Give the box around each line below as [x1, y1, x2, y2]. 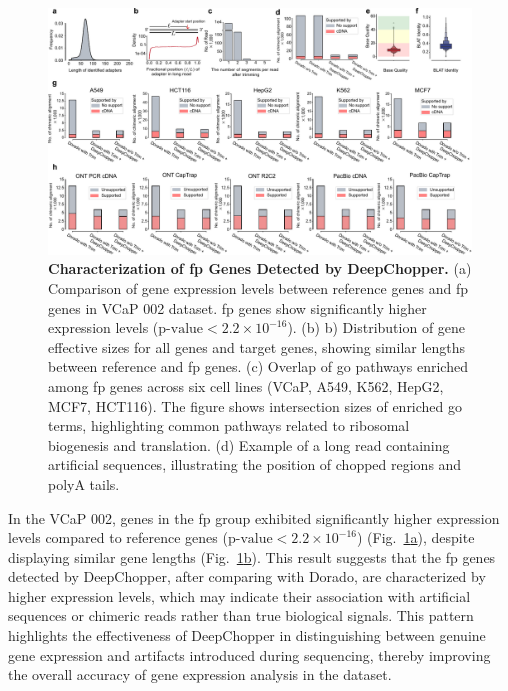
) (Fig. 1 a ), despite [357, 527, 475, 548]
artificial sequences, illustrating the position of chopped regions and [48, 454, 462, 475]
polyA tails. [48, 473, 120, 494]
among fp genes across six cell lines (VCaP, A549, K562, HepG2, [48, 375, 444, 396]
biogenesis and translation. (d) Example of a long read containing [48, 434, 450, 455]
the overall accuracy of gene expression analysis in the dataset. [8, 664, 392, 685]
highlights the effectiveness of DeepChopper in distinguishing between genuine [8, 625, 486, 646]
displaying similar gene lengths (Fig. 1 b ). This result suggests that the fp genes [8, 546, 496, 567]
